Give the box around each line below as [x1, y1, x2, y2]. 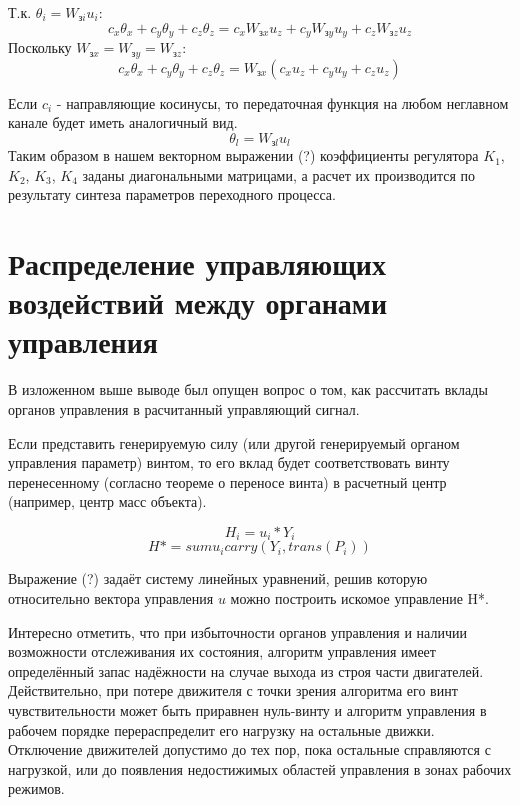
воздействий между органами [8, 282, 388, 323]
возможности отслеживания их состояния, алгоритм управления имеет [8, 641, 436, 662]
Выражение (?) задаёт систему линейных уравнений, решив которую [8, 568, 428, 589]
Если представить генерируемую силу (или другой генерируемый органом [8, 432, 460, 453]
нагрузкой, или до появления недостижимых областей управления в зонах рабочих [8, 758, 512, 779]
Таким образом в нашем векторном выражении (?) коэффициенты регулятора [8, 145, 479, 166]
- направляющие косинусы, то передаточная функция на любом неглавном [56, 92, 509, 113]
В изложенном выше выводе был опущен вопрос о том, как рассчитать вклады [8, 379, 488, 400]
